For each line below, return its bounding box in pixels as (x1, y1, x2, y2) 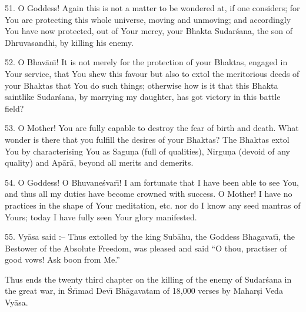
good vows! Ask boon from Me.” (5, 253, 120, 266)
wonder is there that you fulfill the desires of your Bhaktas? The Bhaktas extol (5, 133, 290, 145)
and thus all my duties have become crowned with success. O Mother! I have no (5, 187, 292, 200)
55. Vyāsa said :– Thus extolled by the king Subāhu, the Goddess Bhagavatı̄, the (5, 230, 295, 243)
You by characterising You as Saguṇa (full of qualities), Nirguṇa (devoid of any (5, 145, 290, 157)
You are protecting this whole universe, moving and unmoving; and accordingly (5, 13, 291, 25)
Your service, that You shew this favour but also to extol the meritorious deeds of (5, 67, 300, 79)
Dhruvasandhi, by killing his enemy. (5, 36, 134, 48)
